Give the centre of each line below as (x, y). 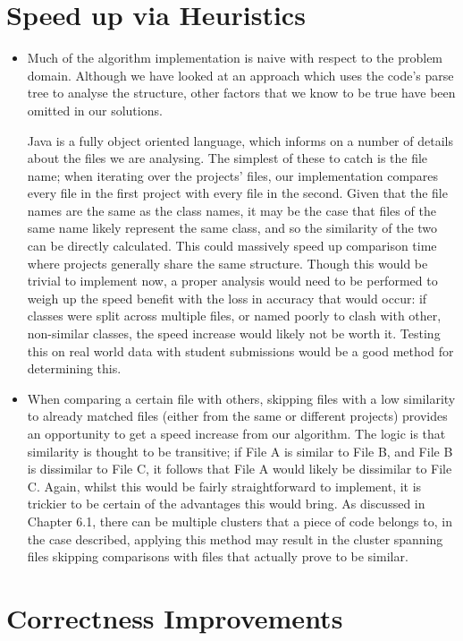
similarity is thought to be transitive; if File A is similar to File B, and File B (240, 451)
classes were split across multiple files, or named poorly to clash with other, (234, 316)
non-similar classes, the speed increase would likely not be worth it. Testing (234, 333)
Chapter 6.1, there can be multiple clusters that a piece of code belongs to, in (240, 521)
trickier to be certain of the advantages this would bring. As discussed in (226, 504)
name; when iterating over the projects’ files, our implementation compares (233, 175)
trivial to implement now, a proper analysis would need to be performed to (232, 281)
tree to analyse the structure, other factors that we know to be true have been (241, 93)
